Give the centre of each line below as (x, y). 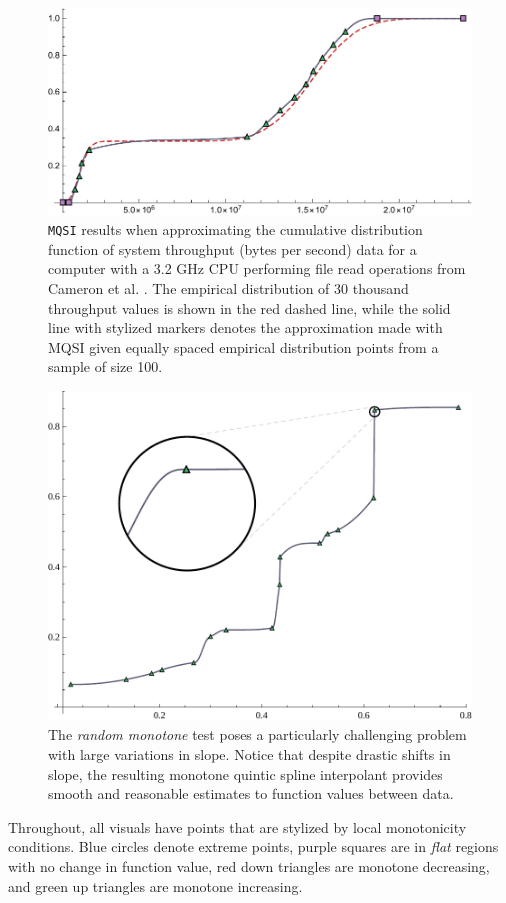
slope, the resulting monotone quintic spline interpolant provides (245, 773)
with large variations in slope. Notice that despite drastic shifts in (249, 754)
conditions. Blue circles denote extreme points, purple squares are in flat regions (253, 846)
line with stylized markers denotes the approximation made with (245, 327)
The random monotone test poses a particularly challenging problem (257, 734)
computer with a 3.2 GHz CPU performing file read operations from (257, 268)
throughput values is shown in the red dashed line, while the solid (249, 307)
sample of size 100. (105, 366)
